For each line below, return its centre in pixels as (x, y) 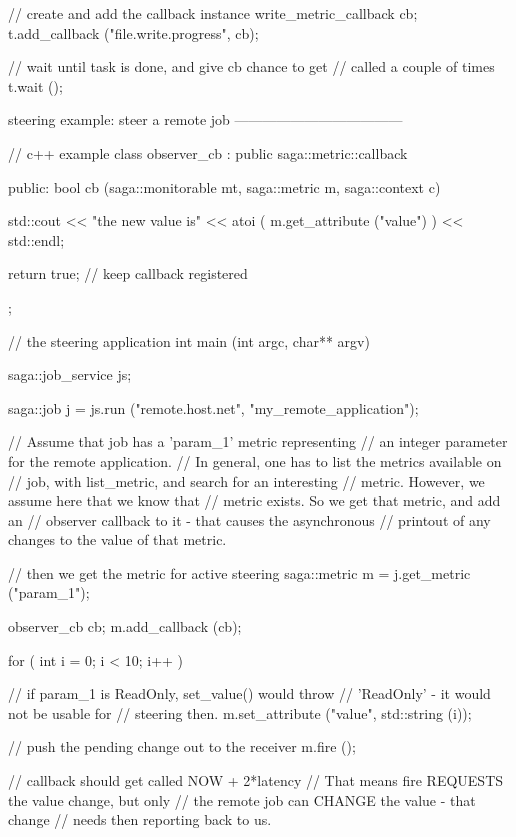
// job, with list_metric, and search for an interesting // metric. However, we (246, 480)
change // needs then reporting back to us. (140, 819)
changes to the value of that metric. (117, 539)
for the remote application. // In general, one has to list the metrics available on (255, 460)
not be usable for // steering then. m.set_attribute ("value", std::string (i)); (240, 712)
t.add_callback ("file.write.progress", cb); (133, 32)
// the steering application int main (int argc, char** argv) (189, 340)
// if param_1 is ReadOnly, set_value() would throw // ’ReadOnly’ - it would (249, 693)
